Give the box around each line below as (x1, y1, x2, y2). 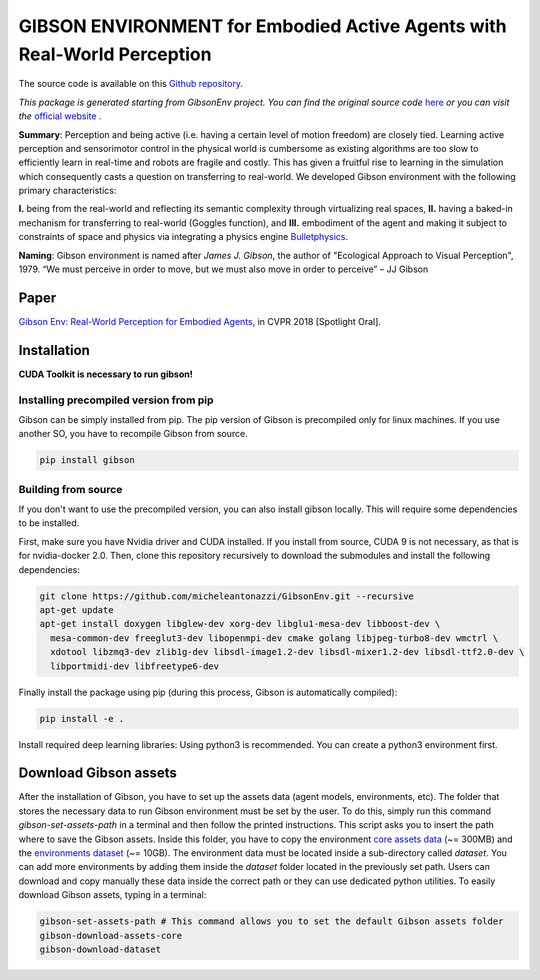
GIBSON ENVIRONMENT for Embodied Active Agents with (18, 15, 507, 37)
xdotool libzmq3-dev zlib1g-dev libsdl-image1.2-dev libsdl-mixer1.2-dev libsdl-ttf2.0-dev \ (50, 646, 525, 658)
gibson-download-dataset (39, 943, 162, 955)
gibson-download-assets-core (39, 930, 183, 941)
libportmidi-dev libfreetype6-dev (50, 660, 220, 672)
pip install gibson (39, 455, 135, 466)
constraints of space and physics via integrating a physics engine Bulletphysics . (18, 231, 349, 243)
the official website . (18, 110, 102, 122)
